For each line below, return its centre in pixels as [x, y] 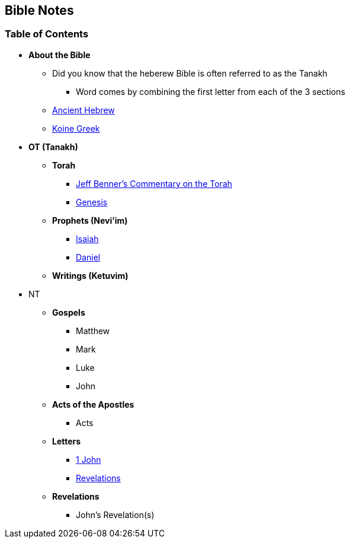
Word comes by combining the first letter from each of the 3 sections [211, 91]
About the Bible [60, 55]
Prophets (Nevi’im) [90, 220]
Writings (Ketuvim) [90, 275]
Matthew [93, 331]
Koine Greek [76, 128]
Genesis [92, 202]
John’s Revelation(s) [115, 515]
